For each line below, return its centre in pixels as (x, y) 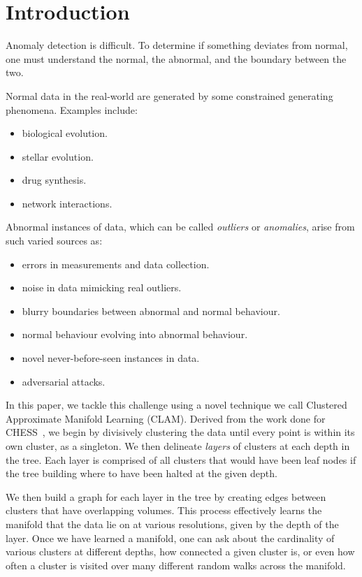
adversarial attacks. (64, 381)
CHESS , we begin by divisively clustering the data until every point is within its (180, 432)
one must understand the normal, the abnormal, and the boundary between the (176, 58)
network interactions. (67, 203)
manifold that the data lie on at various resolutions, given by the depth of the (172, 524)
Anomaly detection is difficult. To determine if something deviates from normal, (177, 45)
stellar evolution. (58, 156)
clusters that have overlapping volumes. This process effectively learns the (164, 510)
